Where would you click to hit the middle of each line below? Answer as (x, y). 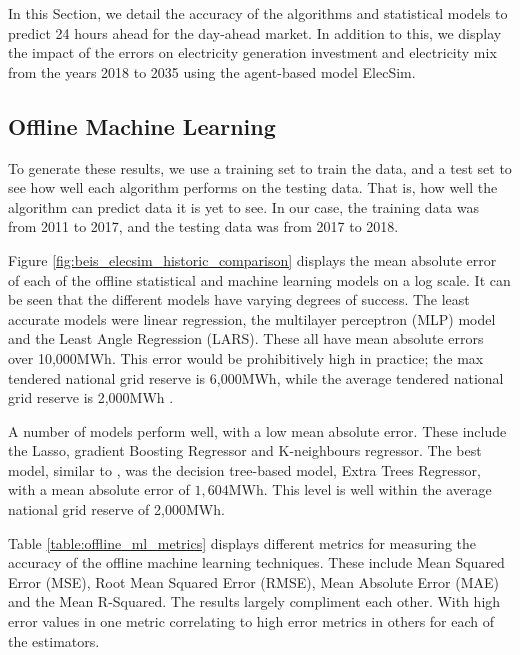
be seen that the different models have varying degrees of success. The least (239, 299)
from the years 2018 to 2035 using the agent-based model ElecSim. (212, 71)
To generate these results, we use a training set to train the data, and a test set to (260, 167)
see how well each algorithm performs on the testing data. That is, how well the (253, 187)
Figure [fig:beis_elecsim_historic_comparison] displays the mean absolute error (252, 259)
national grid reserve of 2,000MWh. (116, 509)
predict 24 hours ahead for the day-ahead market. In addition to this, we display (255, 32)
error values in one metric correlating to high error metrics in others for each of (251, 621)
